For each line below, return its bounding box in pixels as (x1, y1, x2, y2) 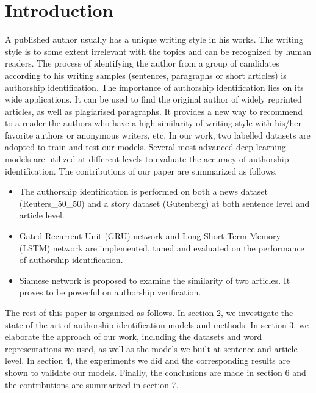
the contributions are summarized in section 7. (5, 378, 179, 391)
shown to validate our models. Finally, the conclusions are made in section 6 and (5, 366, 306, 378)
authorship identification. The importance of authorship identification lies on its (5, 81, 304, 93)
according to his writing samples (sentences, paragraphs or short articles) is (5, 68, 287, 81)
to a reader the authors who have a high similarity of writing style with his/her (5, 117, 301, 129)
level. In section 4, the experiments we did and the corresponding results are (5, 354, 290, 367)
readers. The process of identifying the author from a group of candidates (5, 57, 279, 70)
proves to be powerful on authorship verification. (19, 286, 201, 298)
